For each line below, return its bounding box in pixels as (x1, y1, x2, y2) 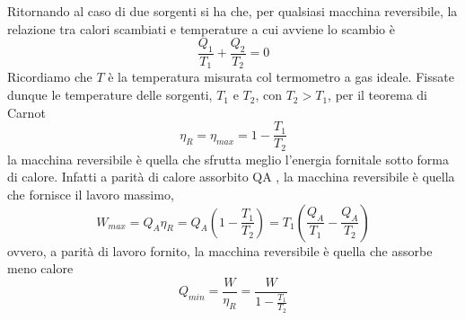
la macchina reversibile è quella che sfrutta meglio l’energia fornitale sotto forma (7, 149, 449, 168)
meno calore (7, 259, 74, 278)
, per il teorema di (328, 85, 427, 104)
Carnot (7, 102, 46, 121)
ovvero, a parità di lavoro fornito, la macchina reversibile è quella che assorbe (7, 241, 433, 260)
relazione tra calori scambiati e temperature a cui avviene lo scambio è (7, 19, 395, 38)
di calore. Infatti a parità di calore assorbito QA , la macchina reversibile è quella (7, 167, 455, 186)
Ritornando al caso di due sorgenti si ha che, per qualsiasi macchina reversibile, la (7, 2, 458, 20)
